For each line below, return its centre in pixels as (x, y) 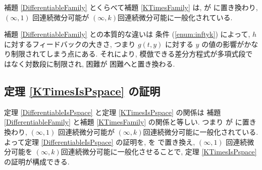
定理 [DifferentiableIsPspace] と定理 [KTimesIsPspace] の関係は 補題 (113, 112)
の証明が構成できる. (37, 161)
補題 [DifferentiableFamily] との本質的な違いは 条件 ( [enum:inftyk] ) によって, (127, 34)
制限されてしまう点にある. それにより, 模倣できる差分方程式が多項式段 (128, 54)
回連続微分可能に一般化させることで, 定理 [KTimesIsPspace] (159, 152)
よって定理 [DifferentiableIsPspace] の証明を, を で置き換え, (100, 141)
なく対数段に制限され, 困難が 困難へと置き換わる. (93, 63)
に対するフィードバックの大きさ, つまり (70, 44)
